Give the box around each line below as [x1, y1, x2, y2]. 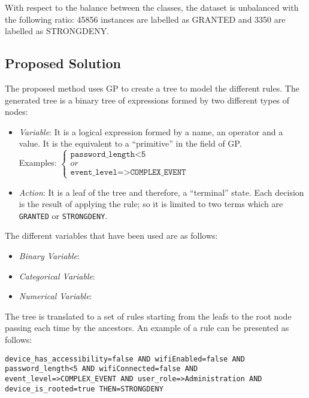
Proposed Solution [5, 54, 121, 72]
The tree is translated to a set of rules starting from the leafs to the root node [5, 309, 292, 322]
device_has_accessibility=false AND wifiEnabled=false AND [5, 354, 245, 363]
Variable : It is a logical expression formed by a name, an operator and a [19, 125, 283, 138]
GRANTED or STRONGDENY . [19, 209, 108, 221]
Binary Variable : [19, 249, 80, 262]
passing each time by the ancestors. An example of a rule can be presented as [5, 321, 289, 334]
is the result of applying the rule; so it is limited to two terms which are [19, 198, 283, 210]
